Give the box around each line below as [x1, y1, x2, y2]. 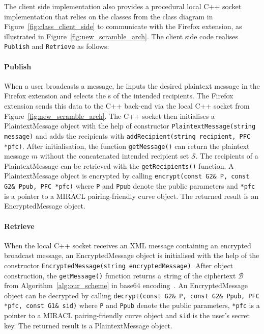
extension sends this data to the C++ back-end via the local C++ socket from [4, 100, 250, 111]
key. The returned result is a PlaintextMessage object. [4, 320, 172, 330]
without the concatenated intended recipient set [40, 150, 189, 161]
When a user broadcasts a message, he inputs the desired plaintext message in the [4, 80, 260, 91]
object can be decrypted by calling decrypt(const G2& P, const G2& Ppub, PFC [4, 290, 259, 300]
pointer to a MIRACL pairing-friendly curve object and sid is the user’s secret [4, 310, 250, 321]
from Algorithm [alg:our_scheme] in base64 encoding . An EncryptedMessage [4, 280, 248, 291]
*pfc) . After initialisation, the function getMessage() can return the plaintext [4, 140, 250, 151]
